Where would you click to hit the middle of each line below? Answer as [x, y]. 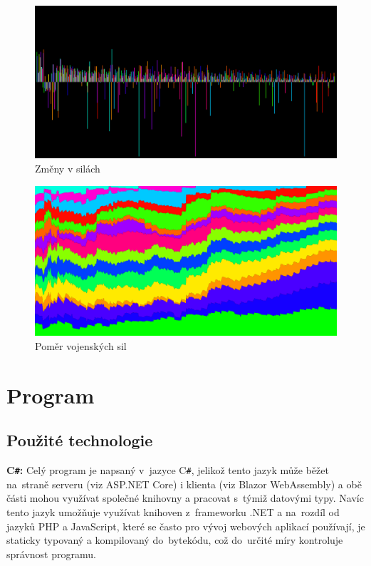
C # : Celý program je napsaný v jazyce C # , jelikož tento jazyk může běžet [168, 470]
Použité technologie [80, 440]
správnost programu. [51, 554]
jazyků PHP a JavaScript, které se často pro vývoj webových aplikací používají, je [186, 526]
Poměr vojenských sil [81, 346]
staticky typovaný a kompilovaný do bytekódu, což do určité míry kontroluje [175, 540]
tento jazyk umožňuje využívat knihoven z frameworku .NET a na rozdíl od [173, 512]
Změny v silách [68, 169]
